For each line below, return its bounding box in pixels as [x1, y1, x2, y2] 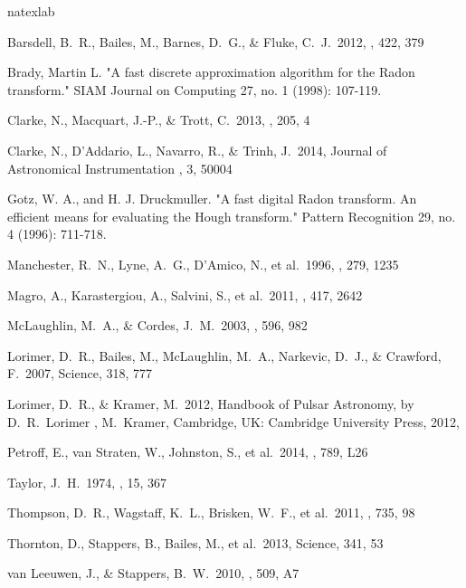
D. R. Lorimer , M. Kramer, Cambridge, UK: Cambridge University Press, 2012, [7, 412, 460, 431]
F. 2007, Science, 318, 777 [7, 364, 153, 383]
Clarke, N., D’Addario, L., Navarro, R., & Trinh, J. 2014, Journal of [7, 140, 387, 159]
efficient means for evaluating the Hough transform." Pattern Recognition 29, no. [7, 206, 456, 225]
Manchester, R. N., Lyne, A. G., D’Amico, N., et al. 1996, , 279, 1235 [7, 254, 399, 273]
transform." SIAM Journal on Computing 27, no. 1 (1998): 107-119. [7, 80, 382, 99]
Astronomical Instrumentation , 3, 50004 [7, 158, 233, 177]
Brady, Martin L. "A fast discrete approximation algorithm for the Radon [7, 62, 415, 81]
